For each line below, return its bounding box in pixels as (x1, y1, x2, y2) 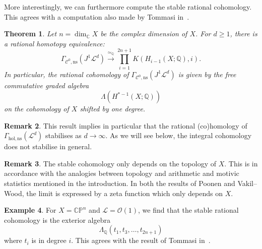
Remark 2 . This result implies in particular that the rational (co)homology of (4, 120, 247, 131)
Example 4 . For (4, 205, 56, 215)
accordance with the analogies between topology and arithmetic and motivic (4, 168, 239, 178)
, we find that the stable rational (138, 205, 239, 215)
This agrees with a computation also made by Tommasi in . (4, 11, 189, 22)
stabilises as (45, 130, 82, 141)
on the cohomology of (4, 103, 69, 114)
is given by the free (178, 69, 236, 79)
